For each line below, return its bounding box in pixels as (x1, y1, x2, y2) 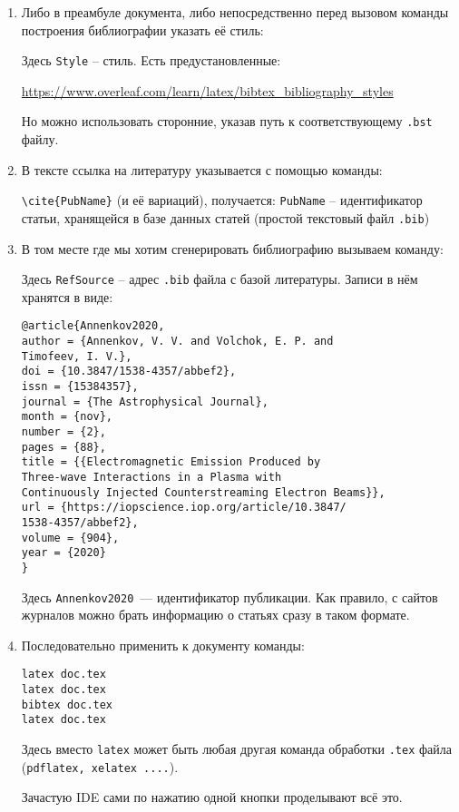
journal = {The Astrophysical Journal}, (21, 395, 269, 408)
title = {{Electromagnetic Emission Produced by (21, 455, 321, 469)
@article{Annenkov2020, (21, 319, 165, 333)
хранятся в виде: (21, 287, 113, 306)
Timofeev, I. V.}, (21, 349, 132, 363)
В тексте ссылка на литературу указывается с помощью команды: (21, 160, 383, 179)
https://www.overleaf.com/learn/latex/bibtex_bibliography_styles (21, 81, 394, 100)
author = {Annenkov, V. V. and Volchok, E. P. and (21, 335, 334, 348)
